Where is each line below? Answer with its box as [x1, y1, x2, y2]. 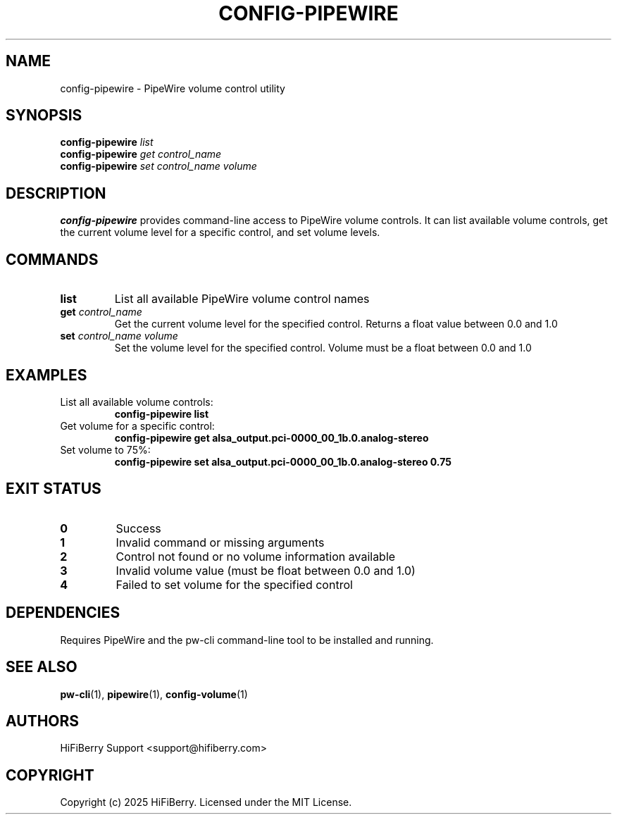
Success [116, 521, 161, 535]
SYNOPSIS [6, 106, 82, 125]
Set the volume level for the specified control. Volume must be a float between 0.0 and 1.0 [114, 342, 532, 354]
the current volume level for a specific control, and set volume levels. [60, 226, 380, 239]
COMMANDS [6, 250, 99, 268]
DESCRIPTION [6, 184, 106, 202]
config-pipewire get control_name [60, 148, 222, 161]
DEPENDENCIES [6, 604, 120, 622]
